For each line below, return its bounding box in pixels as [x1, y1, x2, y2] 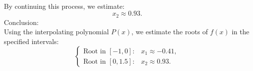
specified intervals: [4, 36, 59, 46]
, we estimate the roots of [131, 26, 208, 37]
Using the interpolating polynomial [4, 26, 109, 37]
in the [231, 26, 250, 37]
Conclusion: [4, 17, 39, 27]
